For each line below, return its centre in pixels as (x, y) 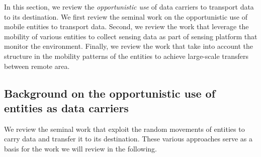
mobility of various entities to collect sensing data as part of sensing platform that (131, 36)
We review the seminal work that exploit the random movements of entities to (124, 129)
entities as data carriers (66, 107)
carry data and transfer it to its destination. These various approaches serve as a (128, 139)
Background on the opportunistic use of (110, 93)
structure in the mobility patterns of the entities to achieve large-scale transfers (126, 56)
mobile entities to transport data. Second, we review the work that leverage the (126, 26)
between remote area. (37, 66)
